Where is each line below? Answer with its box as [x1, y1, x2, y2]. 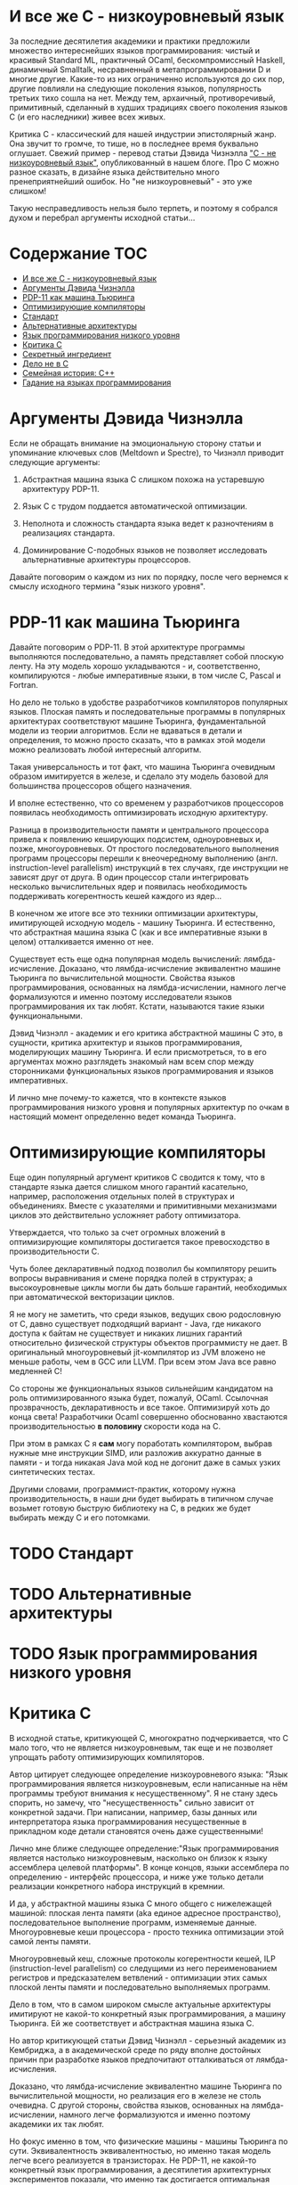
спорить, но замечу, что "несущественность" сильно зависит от [9, 1797, 255, 1808]
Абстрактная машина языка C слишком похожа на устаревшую [21, 474, 265, 485]
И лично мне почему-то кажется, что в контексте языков [9, 1092, 227, 1102]
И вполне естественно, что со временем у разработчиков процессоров [9, 798, 285, 808]
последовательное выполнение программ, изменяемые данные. [9, 1918, 257, 1928]
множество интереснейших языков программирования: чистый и [9, 45, 261, 55]
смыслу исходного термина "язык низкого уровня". [9, 581, 206, 592]
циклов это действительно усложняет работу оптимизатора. [9, 1209, 242, 1220]
